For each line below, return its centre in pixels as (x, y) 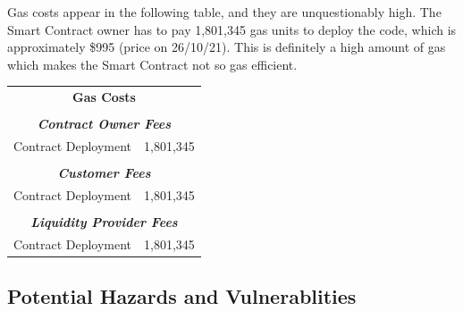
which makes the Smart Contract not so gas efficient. (152, 64)
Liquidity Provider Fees (104, 222)
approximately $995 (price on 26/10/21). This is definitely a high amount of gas (227, 47)
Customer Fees (104, 173)
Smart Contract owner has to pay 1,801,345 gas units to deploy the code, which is (232, 29)
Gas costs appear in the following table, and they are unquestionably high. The (224, 12)
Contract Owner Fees (104, 124)
